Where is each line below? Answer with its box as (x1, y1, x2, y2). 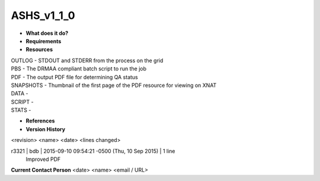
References (25, 117, 55, 124)
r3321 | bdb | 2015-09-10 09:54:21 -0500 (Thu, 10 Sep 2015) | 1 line (11, 147, 175, 154)
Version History (25, 125, 65, 132)
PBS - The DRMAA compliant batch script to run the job (11, 65, 147, 72)
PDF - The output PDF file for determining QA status (11, 73, 139, 80)
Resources (25, 46, 53, 53)
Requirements (25, 37, 62, 44)
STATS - (11, 106, 31, 114)
